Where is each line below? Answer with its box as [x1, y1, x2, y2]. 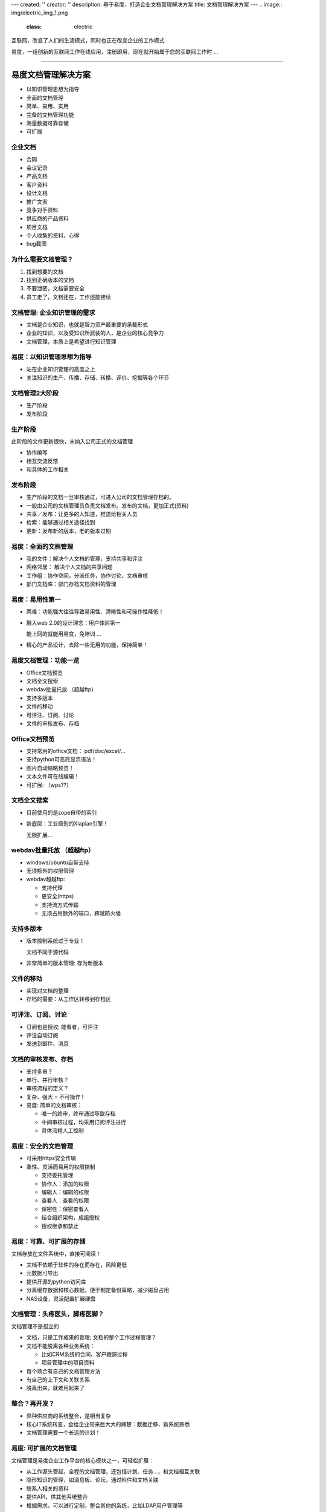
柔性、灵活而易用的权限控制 [26, 1163, 95, 1170]
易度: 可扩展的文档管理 [11, 1444, 77, 1453]
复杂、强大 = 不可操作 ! [26, 1093, 84, 1100]
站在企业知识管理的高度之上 [26, 365, 95, 373]
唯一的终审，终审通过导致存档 [41, 1110, 116, 1117]
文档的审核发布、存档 [11, 1055, 74, 1064]
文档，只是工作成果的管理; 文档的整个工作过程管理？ [26, 1334, 157, 1341]
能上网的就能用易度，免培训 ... [26, 630, 102, 637]
